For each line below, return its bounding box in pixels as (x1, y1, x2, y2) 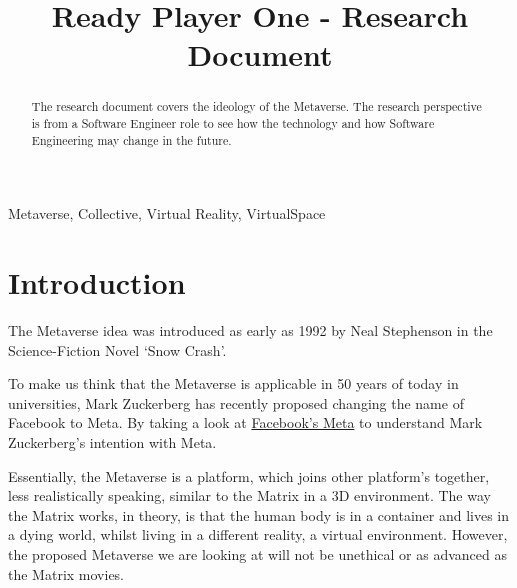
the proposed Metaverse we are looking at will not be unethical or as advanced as (8, 543, 507, 564)
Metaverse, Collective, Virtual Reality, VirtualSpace (8, 203, 326, 224)
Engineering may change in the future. (31, 131, 232, 148)
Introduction (8, 262, 186, 303)
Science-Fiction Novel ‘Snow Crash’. (8, 339, 227, 360)
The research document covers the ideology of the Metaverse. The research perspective (31, 98, 482, 115)
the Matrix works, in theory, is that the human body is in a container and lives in (8, 504, 510, 525)
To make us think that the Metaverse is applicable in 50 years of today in (8, 373, 459, 394)
